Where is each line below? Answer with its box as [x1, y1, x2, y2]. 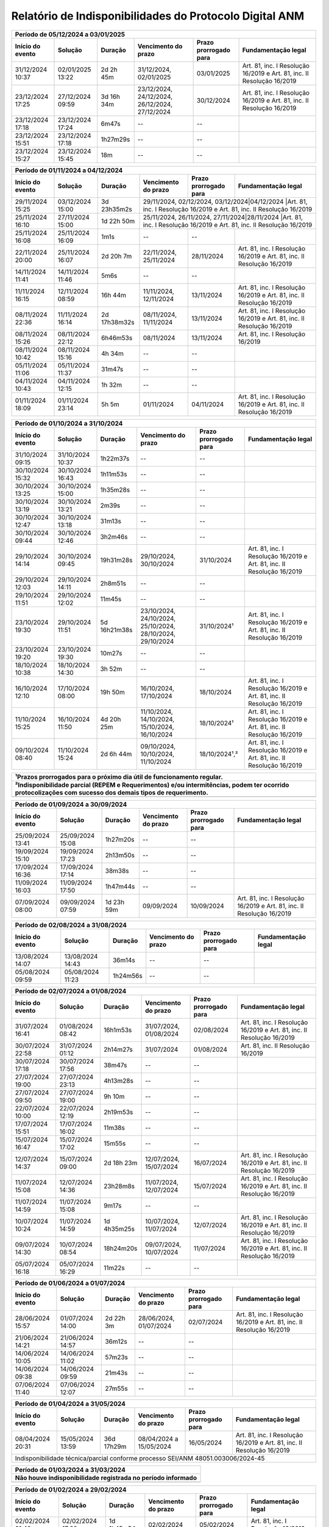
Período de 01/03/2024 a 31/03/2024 [15, 1465, 126, 1474]
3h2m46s [100, 532, 128, 541]
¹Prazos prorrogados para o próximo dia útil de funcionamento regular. [15, 773, 223, 781]
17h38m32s [101, 318, 135, 326]
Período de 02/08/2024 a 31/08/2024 [15, 920, 127, 929]
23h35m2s [101, 205, 132, 213]
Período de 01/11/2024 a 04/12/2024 [15, 166, 123, 174]
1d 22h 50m [101, 217, 135, 225]
